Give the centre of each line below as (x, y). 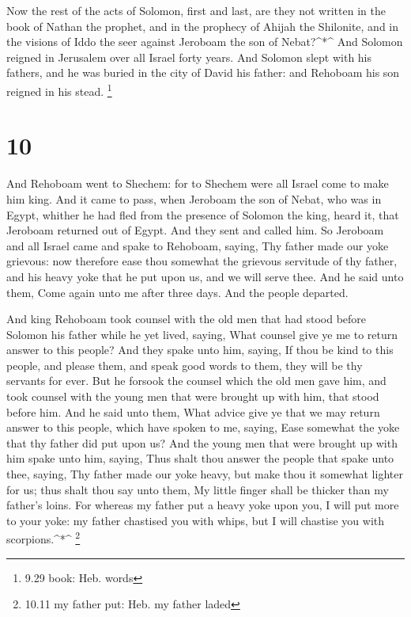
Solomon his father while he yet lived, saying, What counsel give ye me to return (202, 334)
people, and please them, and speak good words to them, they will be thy (185, 365)
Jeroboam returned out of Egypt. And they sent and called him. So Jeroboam (195, 230)
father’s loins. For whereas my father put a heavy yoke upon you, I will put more (203, 505)
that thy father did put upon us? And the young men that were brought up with (202, 442)
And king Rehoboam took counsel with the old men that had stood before (187, 319)
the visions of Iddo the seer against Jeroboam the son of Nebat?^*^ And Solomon (205, 42)
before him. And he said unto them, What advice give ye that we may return (193, 411)
